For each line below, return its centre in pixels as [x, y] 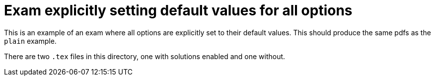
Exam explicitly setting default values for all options [178, 10]
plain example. [30, 41]
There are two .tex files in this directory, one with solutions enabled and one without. [145, 56]
